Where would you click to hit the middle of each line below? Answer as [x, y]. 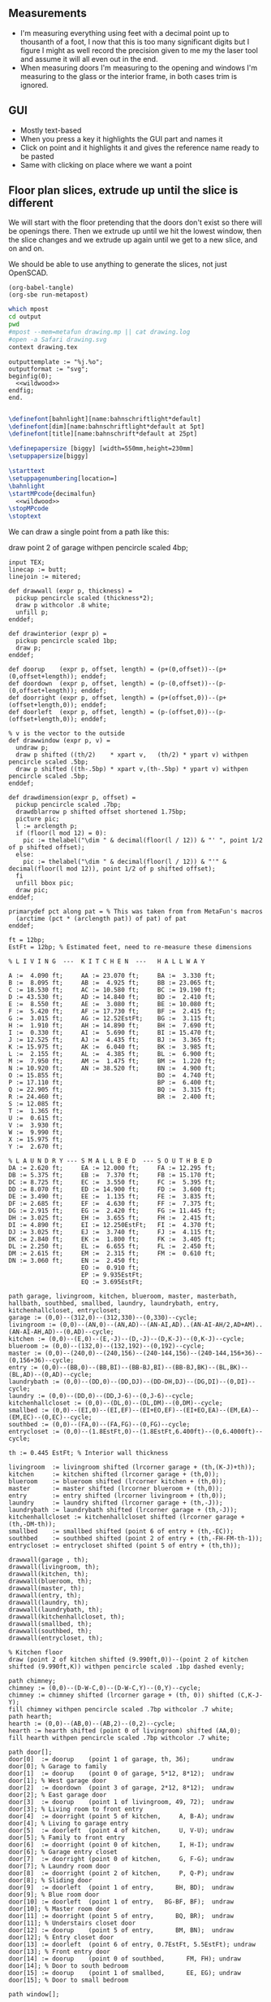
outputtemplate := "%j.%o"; [56, 361]
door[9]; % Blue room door [54, 1895]
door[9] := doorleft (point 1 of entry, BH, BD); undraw [121, 1888]
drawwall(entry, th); [45, 1596]
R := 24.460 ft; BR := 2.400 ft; [112, 1097]
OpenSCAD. [28, 273]
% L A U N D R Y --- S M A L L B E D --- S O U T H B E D [110, 1161]
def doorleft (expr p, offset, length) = [81, 712]
